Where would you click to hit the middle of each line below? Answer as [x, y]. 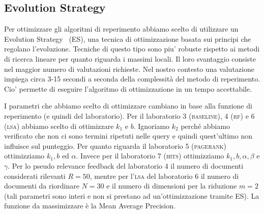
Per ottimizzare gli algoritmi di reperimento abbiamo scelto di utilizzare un [121, 29]
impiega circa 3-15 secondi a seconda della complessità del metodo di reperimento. [132, 79]
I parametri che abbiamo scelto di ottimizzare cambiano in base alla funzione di [128, 106]
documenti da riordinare [42, 186]
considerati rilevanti [35, 176]
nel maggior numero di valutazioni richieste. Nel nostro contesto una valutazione [129, 69]
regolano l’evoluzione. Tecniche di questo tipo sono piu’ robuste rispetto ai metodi [132, 49]
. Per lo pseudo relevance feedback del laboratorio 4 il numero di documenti [126, 165]
